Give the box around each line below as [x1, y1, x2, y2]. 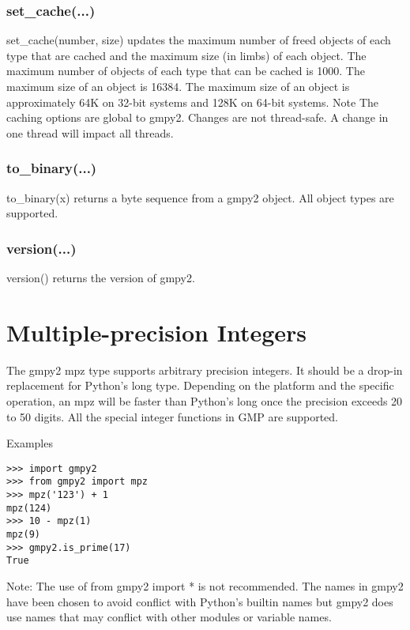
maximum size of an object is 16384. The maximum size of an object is [6, 78, 350, 94]
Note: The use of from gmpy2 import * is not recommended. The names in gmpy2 [6, 577, 404, 594]
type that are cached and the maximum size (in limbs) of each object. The [6, 47, 367, 63]
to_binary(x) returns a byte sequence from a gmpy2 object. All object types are [6, 189, 394, 206]
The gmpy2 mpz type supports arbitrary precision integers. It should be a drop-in [6, 361, 403, 378]
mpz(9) [6, 528, 40, 540]
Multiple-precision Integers [6, 315, 307, 348]
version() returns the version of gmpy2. [6, 270, 195, 285]
